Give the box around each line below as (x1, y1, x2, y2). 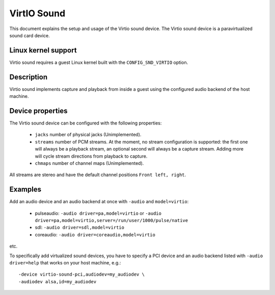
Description (9, 72, 48, 81)
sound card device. (9, 32, 50, 38)
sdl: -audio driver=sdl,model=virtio (35, 225, 125, 231)
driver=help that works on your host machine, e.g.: (9, 260, 121, 266)
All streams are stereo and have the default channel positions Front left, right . (9, 171, 186, 178)
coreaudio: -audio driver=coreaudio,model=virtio (35, 231, 155, 237)
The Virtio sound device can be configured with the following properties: (9, 120, 162, 126)
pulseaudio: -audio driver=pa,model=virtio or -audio (35, 210, 161, 216)
